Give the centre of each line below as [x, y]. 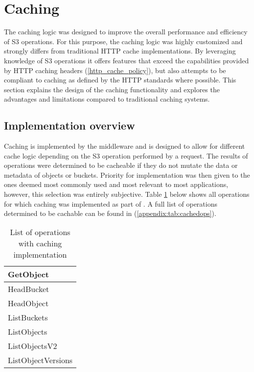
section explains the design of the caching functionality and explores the [112, 89]
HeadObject [28, 303]
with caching [40, 243]
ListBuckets [28, 317]
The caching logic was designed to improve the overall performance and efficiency [126, 32]
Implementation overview [69, 125]
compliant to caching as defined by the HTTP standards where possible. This [120, 80]
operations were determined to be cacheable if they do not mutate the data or [121, 165]
